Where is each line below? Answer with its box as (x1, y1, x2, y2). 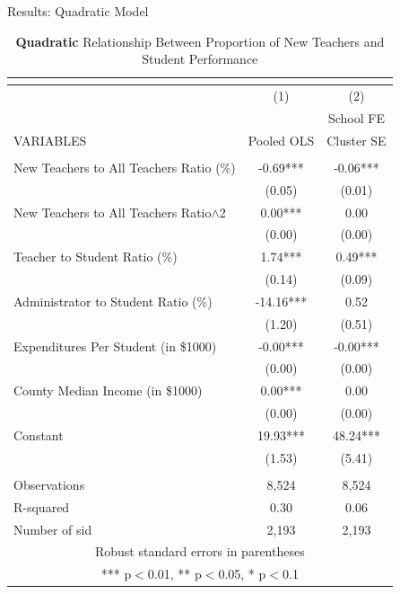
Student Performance (142, 49, 258, 68)
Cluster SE (326, 130, 387, 149)
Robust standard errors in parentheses (94, 542, 305, 561)
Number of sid (13, 519, 92, 538)
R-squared (13, 497, 70, 516)
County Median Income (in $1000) (13, 381, 203, 400)
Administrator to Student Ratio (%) (13, 291, 213, 310)
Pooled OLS (248, 130, 315, 149)
